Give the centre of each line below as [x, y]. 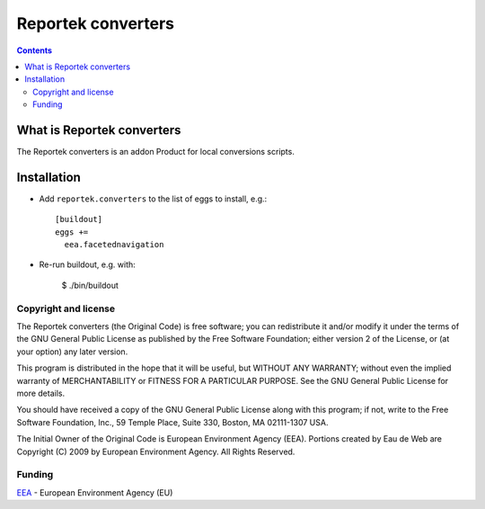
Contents [35, 50]
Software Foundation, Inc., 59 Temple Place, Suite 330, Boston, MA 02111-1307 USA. [172, 422]
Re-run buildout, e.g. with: [88, 264]
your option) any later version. [72, 352]
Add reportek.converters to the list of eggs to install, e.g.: [153, 199]
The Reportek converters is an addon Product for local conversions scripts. [156, 152]
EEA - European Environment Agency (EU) [95, 492]
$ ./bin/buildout [90, 285]
